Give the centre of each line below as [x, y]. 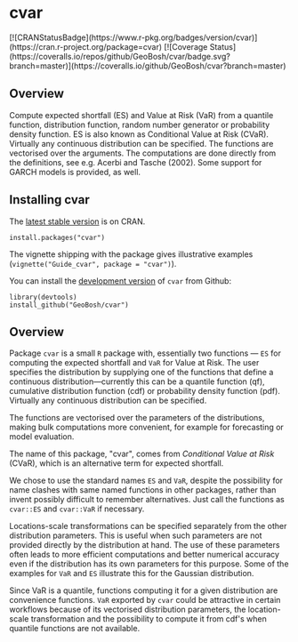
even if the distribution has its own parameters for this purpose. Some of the [149, 564]
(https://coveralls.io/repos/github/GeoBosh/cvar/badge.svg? [120, 56]
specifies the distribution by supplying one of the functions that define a [141, 373]
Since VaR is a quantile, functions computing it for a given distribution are [144, 590]
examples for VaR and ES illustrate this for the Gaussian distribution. [132, 574]
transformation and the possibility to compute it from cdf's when [149, 619]
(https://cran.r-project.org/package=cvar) [86, 46]
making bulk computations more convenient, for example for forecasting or [147, 427]
